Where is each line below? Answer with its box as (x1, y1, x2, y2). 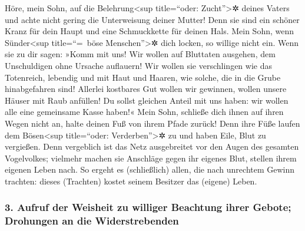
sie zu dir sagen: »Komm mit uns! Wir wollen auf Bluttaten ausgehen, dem (5, 48, 276, 60)
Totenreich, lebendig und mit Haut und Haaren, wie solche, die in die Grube (5, 71, 281, 83)
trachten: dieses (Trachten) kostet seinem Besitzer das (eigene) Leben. (5, 174, 257, 187)
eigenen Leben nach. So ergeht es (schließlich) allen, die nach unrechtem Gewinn (5, 163, 295, 176)
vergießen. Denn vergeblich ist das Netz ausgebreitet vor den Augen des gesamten (5, 140, 299, 153)
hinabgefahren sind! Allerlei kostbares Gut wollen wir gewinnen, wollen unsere (5, 82, 287, 95)
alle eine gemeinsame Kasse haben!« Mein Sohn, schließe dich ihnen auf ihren (5, 105, 284, 118)
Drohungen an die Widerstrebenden (5, 213, 179, 228)
